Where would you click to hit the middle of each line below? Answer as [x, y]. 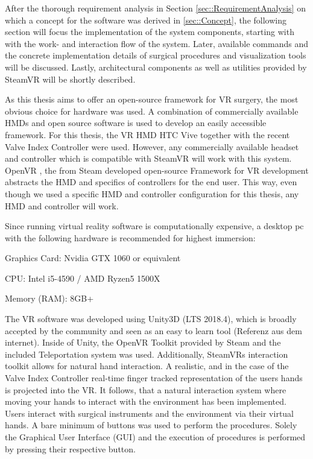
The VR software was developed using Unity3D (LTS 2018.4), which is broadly [151, 319]
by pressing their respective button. [70, 448]
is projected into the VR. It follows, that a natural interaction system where [146, 389]
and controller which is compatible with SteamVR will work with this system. [148, 158]
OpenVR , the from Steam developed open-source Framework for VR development [157, 170]
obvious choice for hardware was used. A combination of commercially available [152, 111]
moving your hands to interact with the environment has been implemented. [146, 401]
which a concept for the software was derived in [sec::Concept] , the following [146, 20]
